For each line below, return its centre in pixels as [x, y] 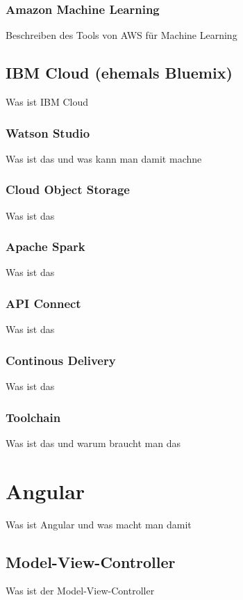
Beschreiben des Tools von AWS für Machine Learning [121, 35]
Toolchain [33, 417]
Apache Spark [45, 246]
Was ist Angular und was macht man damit [99, 524]
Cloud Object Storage [68, 189]
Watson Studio [48, 132]
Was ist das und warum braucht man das [93, 443]
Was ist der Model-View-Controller [80, 591]
